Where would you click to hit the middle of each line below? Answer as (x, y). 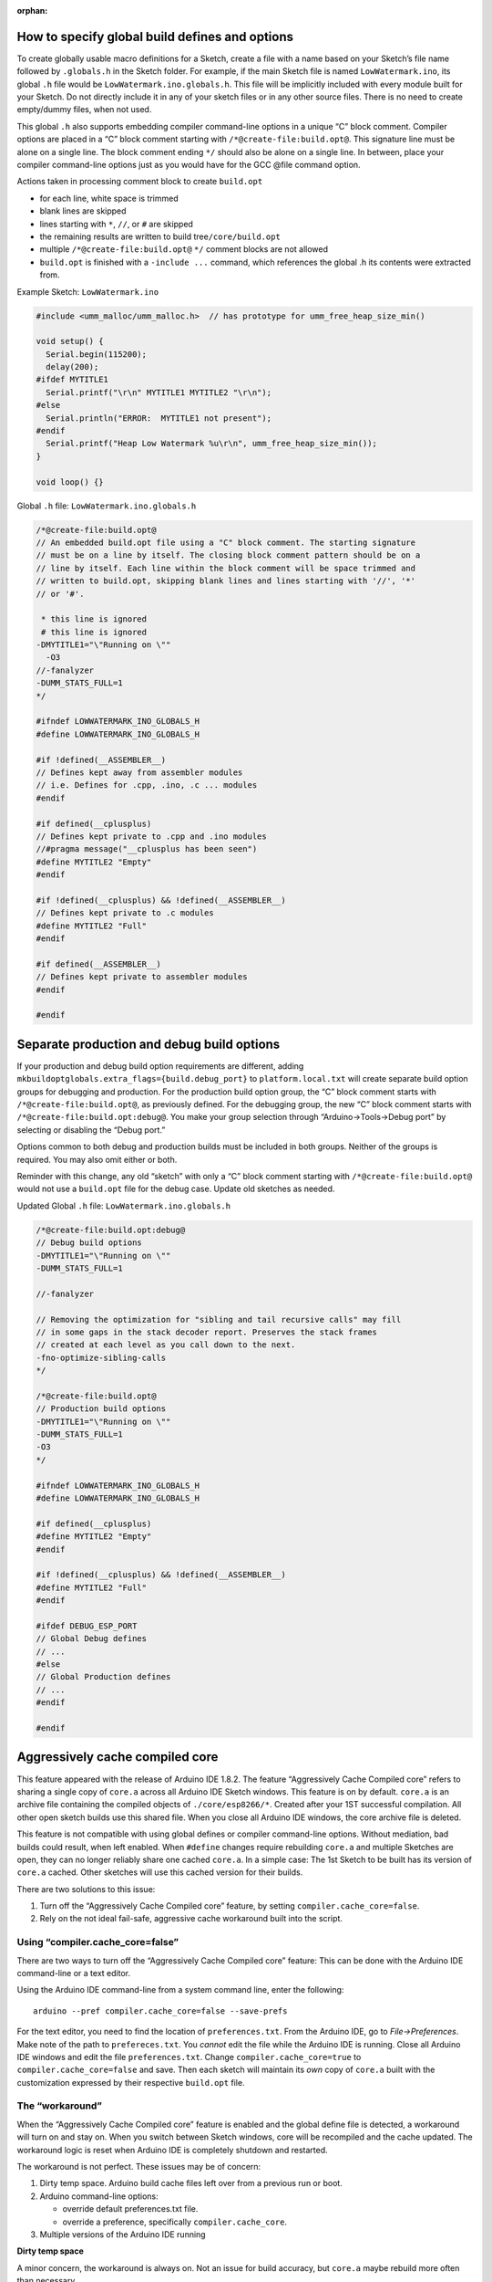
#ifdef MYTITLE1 (72, 380)
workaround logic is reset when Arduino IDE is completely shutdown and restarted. (172, 2150)
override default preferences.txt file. (130, 2209)
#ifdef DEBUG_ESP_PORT (87, 1626)
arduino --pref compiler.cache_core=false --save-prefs (160, 2011)
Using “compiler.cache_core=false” (98, 1942)
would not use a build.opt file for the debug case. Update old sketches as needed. (176, 1189)
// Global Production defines (103, 1677)
